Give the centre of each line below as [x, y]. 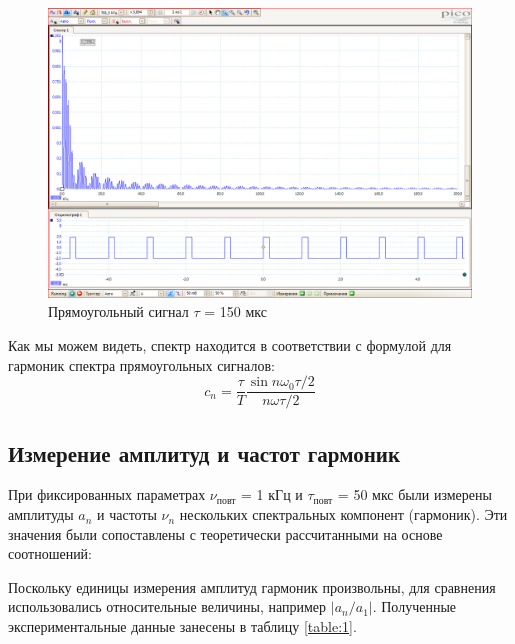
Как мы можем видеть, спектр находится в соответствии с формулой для [230, 345]
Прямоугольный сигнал [118, 311]
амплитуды [41, 514]
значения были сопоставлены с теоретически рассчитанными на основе [225, 533]
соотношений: [50, 553]
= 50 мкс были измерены [414, 494]
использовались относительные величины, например [167, 606]
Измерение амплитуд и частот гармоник [204, 452]
